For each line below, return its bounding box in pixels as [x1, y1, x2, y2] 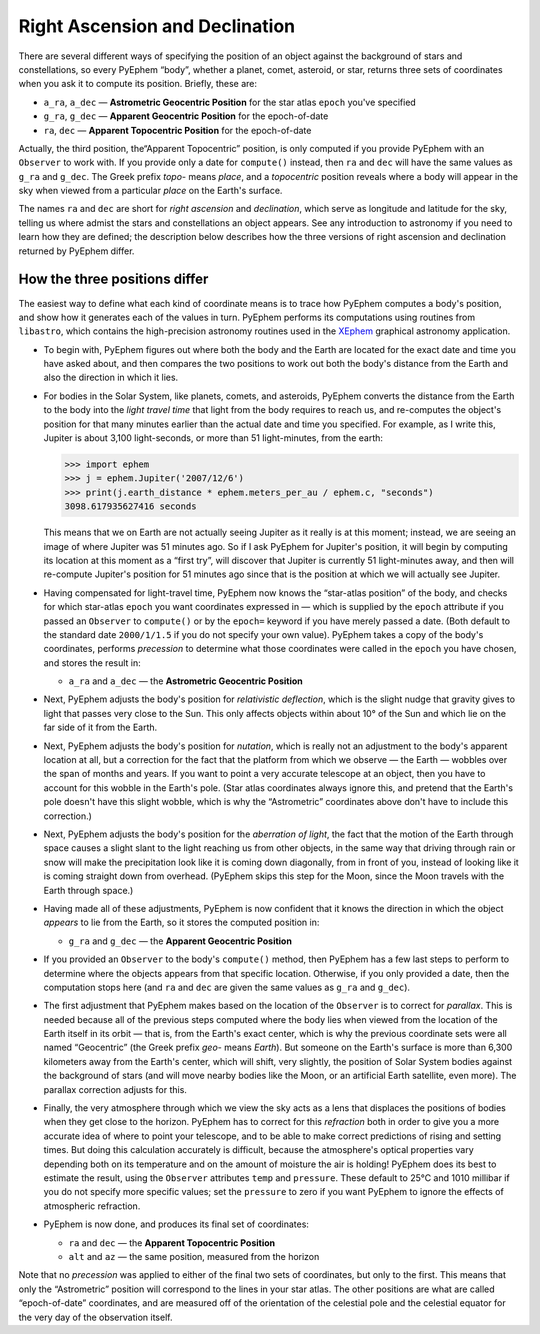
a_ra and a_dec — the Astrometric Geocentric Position [68, 675, 304, 687]
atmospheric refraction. [43, 1200, 141, 1212]
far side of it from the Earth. [43, 721, 158, 734]
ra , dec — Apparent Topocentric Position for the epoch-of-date [43, 124, 312, 136]
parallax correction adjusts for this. [43, 1083, 187, 1095]
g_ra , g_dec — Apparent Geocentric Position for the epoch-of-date [43, 110, 329, 122]
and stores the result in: [43, 656, 142, 669]
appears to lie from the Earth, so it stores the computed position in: [43, 916, 320, 929]
